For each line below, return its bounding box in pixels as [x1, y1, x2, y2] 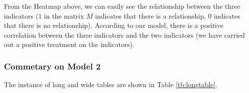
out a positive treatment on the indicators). [4, 39, 135, 49]
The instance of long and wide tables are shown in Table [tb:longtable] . [4, 79, 218, 90]
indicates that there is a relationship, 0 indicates [95, 10, 240, 21]
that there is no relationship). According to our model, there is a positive [4, 20, 224, 30]
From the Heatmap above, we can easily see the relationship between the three [4, 1, 240, 11]
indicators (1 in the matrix [4, 10, 84, 21]
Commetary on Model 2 [4, 60, 101, 72]
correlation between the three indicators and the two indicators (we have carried [4, 29, 245, 40]
